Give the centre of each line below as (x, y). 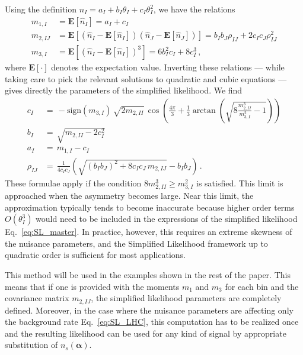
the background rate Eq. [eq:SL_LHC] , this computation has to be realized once (152, 322)
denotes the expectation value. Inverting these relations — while (168, 67)
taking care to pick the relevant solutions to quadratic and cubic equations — (146, 78)
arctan (204, 110)
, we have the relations (194, 9)
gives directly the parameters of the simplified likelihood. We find (124, 90)
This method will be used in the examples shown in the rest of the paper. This (148, 275)
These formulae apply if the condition (73, 183)
